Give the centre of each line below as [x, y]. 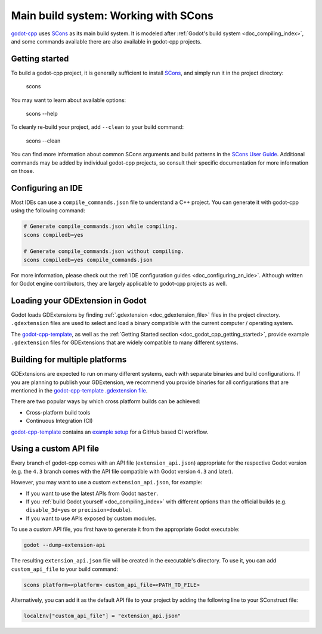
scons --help [42, 114]
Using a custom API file [55, 449]
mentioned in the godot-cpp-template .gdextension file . [79, 390]
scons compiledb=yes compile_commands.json [88, 260]
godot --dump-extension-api [64, 545]
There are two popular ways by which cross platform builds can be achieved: [106, 401]
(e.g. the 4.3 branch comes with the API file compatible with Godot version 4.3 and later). [122, 471]
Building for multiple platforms [69, 360]
